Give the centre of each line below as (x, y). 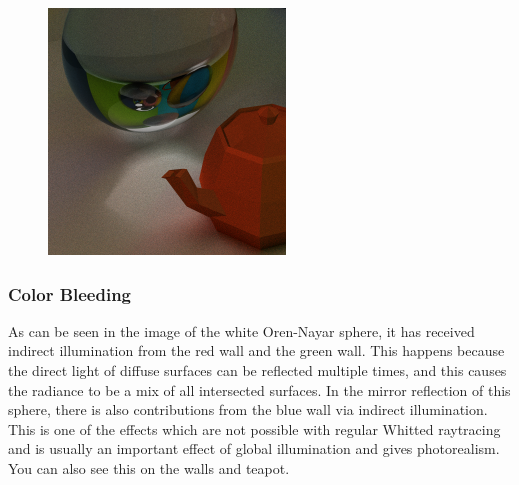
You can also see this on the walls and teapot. (149, 467)
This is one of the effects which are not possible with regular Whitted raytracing (254, 428)
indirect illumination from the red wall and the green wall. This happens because (256, 350)
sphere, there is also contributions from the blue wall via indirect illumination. (248, 409)
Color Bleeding (70, 293)
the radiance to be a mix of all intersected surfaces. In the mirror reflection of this (259, 389)
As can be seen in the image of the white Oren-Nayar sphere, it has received (241, 330)
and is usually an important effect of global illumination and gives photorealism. (254, 448)
